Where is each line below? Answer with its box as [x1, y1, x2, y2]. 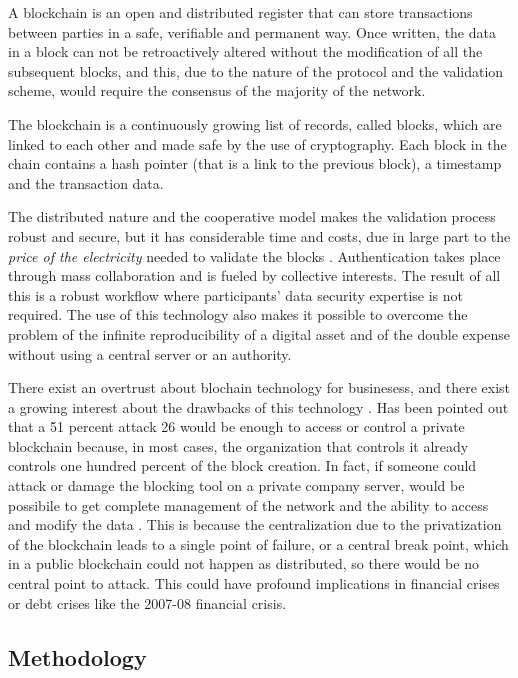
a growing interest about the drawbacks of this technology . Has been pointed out [8, 396, 509, 417]
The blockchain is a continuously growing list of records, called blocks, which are [8, 113, 502, 134]
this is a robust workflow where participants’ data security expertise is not [8, 284, 463, 305]
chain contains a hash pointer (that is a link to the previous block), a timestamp [8, 153, 502, 174]
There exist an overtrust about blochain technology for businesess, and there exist [8, 377, 511, 398]
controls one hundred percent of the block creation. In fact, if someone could [8, 455, 477, 476]
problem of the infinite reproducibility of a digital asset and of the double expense [8, 323, 511, 344]
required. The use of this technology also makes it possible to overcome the [8, 304, 468, 325]
